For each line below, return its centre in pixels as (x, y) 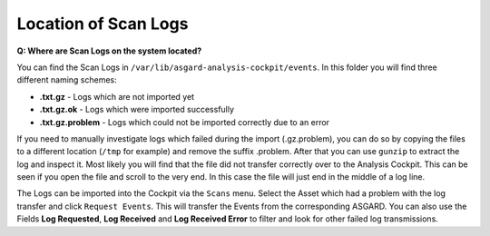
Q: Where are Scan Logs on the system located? (109, 51)
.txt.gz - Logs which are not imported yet (117, 96)
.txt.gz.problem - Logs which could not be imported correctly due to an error (185, 122)
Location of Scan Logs (103, 24)
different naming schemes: (67, 80)
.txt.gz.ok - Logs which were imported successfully (137, 110)
